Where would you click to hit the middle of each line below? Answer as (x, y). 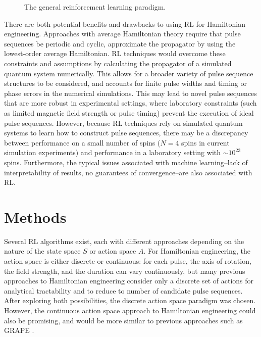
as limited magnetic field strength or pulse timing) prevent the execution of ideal (129, 112)
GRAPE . (19, 330)
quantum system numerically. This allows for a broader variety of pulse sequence (129, 73)
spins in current (205, 142)
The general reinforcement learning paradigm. (95, 7)
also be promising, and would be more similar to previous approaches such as (123, 320)
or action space (113, 251)
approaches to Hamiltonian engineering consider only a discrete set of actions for (129, 281)
